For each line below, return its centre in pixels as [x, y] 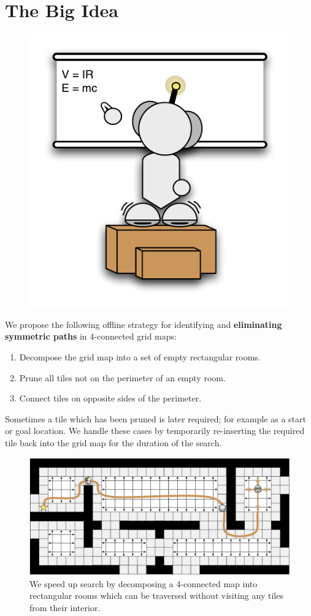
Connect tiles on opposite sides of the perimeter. [110, 398]
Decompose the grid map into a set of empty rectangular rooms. [140, 357]
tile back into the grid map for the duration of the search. [113, 443]
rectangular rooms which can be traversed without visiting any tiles [156, 595]
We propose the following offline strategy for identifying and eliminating [144, 324]
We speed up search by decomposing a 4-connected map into [144, 583]
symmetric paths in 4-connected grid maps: [91, 336]
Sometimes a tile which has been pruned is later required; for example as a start [155, 418]
